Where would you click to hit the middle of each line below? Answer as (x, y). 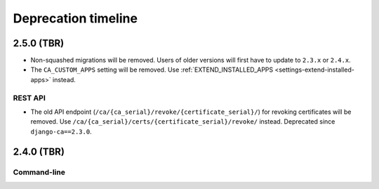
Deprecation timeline (75, 18)
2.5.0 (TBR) (39, 43)
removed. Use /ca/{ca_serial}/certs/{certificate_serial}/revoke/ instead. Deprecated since (183, 122)
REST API (29, 98)
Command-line (39, 172)
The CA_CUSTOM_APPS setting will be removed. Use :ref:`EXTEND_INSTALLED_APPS (152, 70)
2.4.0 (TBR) (39, 151)
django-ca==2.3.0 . (61, 131)
